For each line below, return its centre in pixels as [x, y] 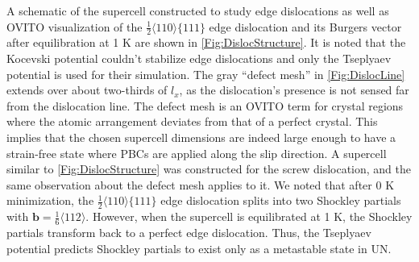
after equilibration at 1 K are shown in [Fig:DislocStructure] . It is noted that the [206, 42]
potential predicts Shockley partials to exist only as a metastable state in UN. [199, 248]
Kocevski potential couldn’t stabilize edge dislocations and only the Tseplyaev [199, 58]
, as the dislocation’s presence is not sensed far [294, 90]
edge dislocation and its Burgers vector [305, 26]
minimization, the [50, 200]
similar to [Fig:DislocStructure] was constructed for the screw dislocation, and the [209, 169]
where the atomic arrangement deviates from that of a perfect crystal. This [192, 121]
